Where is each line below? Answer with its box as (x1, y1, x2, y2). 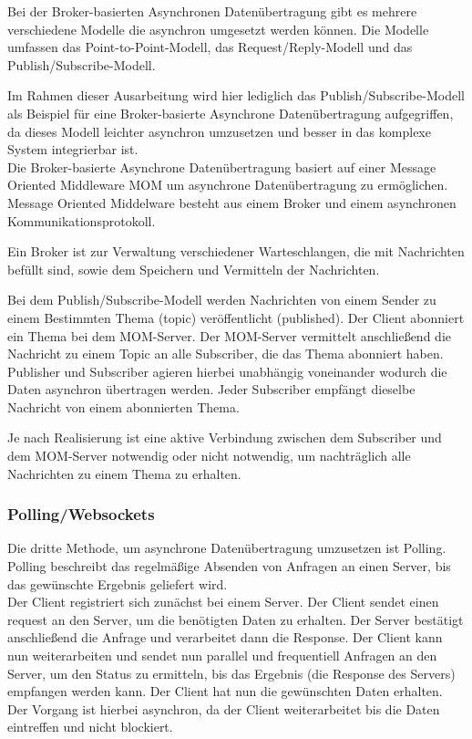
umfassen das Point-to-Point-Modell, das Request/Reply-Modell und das (7, 37, 413, 57)
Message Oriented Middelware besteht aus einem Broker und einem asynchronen (7, 193, 457, 212)
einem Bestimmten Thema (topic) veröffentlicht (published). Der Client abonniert (7, 307, 465, 327)
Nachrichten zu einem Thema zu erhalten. (7, 463, 241, 483)
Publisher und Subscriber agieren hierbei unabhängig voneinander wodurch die (7, 361, 447, 380)
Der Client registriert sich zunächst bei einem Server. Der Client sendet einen (7, 592, 439, 611)
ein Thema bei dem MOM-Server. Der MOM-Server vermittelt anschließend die (7, 326, 451, 345)
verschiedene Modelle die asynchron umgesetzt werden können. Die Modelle (7, 19, 429, 38)
